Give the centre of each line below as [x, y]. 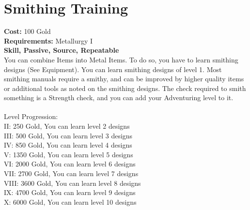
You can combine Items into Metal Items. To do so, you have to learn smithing [121, 59]
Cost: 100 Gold [27, 31]
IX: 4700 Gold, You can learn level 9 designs [70, 192]
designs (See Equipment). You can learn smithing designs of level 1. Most [113, 69]
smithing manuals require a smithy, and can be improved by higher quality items [124, 79]
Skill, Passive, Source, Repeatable [62, 50]
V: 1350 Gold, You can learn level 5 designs [69, 154]
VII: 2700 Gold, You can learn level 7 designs [71, 173]
